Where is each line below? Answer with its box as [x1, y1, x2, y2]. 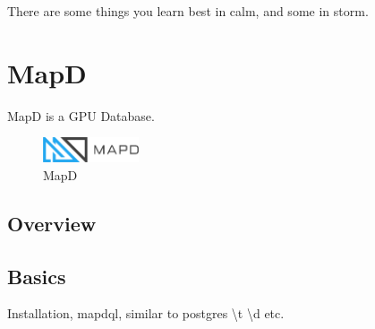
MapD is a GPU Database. [7, 106, 155, 125]
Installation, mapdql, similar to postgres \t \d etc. [7, 304, 285, 323]
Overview [7, 209, 97, 237]
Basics [7, 262, 66, 290]
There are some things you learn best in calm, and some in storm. [7, 2, 369, 20]
